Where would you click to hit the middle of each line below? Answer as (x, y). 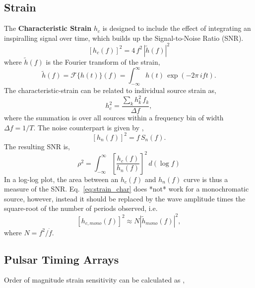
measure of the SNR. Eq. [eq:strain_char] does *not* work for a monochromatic (127, 189)
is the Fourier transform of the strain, (103, 62)
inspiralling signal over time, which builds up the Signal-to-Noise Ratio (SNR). (124, 38)
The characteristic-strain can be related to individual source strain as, (110, 90)
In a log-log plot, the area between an (61, 179)
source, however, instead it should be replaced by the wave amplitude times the (125, 198)
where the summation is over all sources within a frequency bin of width (114, 117)
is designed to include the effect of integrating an (177, 28)
